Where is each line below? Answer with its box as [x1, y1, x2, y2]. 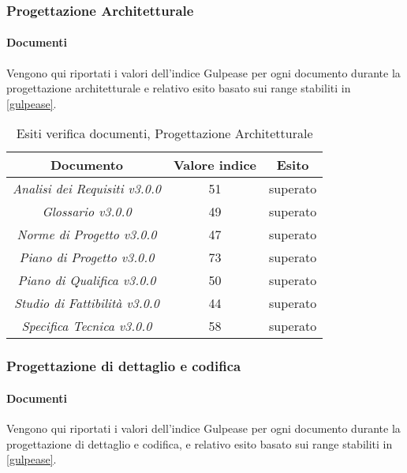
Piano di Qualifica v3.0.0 [17, 271, 156, 290]
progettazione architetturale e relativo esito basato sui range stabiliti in [6, 80, 351, 96]
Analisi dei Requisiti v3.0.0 [13, 179, 161, 198]
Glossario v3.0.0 [42, 202, 132, 221]
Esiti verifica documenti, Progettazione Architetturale [16, 124, 313, 143]
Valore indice [173, 156, 257, 175]
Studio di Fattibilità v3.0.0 [14, 294, 159, 313]
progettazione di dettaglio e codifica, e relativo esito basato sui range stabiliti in [6, 435, 393, 452]
